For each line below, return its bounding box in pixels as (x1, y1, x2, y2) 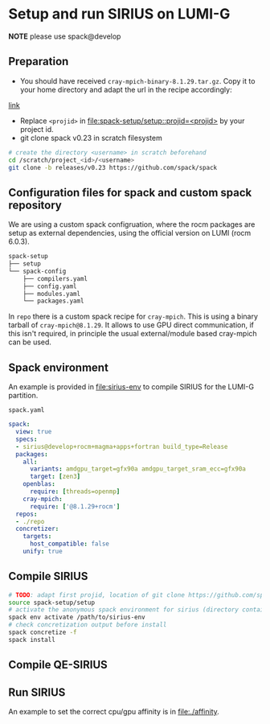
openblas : (22, 480, 56, 488)
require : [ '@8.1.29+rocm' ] (29, 502, 121, 511)
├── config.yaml (22, 282, 78, 290)
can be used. (8, 337, 52, 347)
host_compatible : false (29, 540, 110, 548)
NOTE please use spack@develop (8, 31, 121, 41)
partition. (8, 391, 39, 401)
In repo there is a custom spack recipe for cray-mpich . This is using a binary (8, 311, 259, 322)
